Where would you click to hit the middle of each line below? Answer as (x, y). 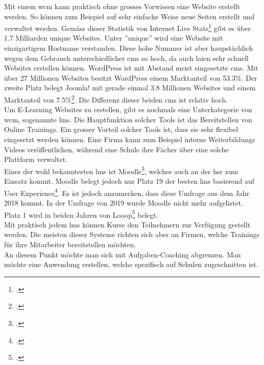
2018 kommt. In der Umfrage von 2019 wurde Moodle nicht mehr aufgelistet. (124, 202)
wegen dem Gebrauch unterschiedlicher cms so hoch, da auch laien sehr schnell (126, 58)
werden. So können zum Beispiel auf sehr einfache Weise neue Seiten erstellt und (129, 16)
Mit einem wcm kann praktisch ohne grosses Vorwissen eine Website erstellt (122, 6)
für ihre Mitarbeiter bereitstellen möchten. (70, 244)
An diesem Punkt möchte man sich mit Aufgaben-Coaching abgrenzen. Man (123, 254)
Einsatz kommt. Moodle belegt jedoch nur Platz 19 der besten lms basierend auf (129, 181)
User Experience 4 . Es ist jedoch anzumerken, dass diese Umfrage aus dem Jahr (127, 192)
